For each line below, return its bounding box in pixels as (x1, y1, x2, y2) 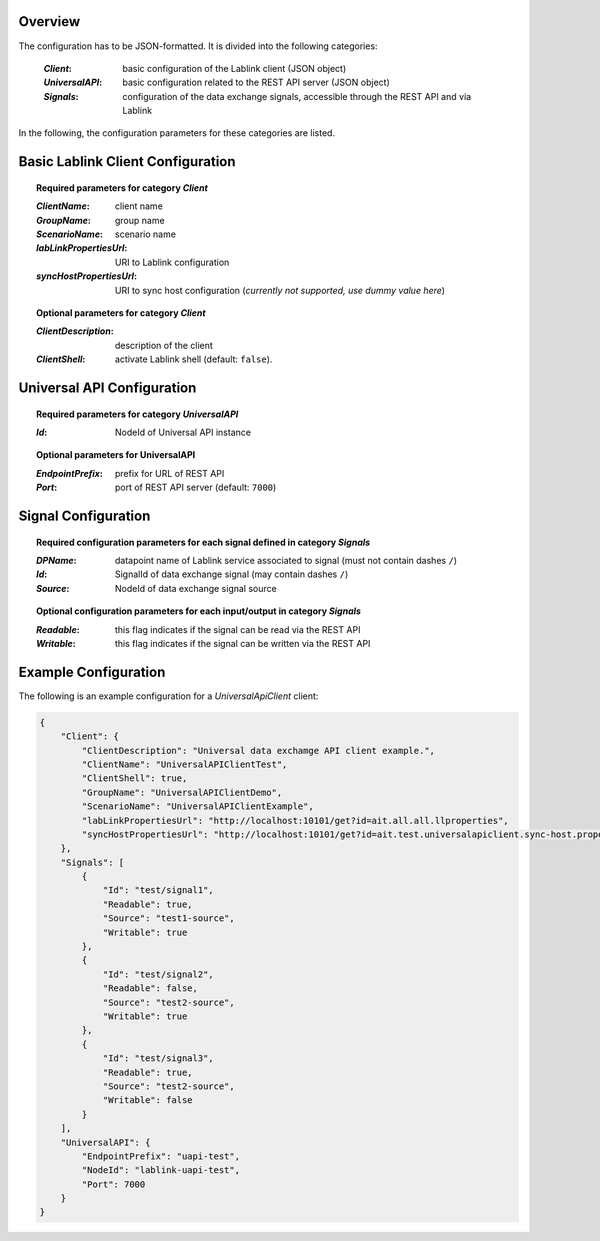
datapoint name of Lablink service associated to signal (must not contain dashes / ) (115, 554, 458, 566)
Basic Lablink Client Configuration (18, 153, 236, 170)
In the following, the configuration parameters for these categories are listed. (18, 127, 335, 139)
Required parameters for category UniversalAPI (36, 408, 239, 420)
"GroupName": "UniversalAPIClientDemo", (81, 786, 283, 798)
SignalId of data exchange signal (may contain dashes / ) (115, 568, 349, 580)
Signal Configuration (18, 507, 151, 524)
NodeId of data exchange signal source (115, 582, 277, 594)
